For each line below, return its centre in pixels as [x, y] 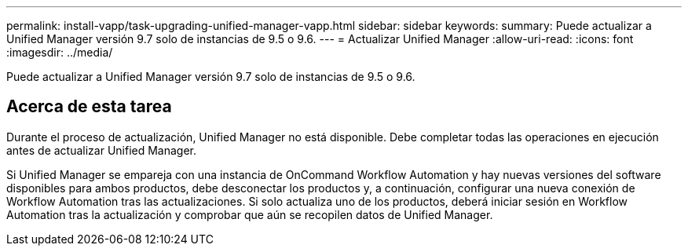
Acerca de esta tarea [89, 107]
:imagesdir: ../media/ [60, 52]
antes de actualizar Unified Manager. [102, 150]
